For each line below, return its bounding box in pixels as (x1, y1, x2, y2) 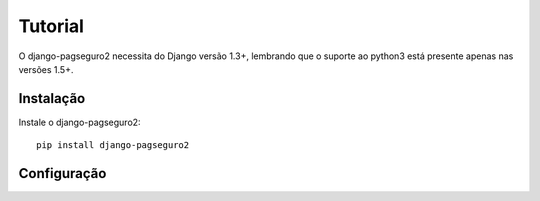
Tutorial (18, 15, 85, 37)
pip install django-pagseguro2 (36, 140, 190, 151)
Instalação (18, 90, 86, 107)
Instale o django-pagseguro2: (18, 116, 141, 128)
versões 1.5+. (18, 63, 74, 75)
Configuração (18, 165, 107, 182)
